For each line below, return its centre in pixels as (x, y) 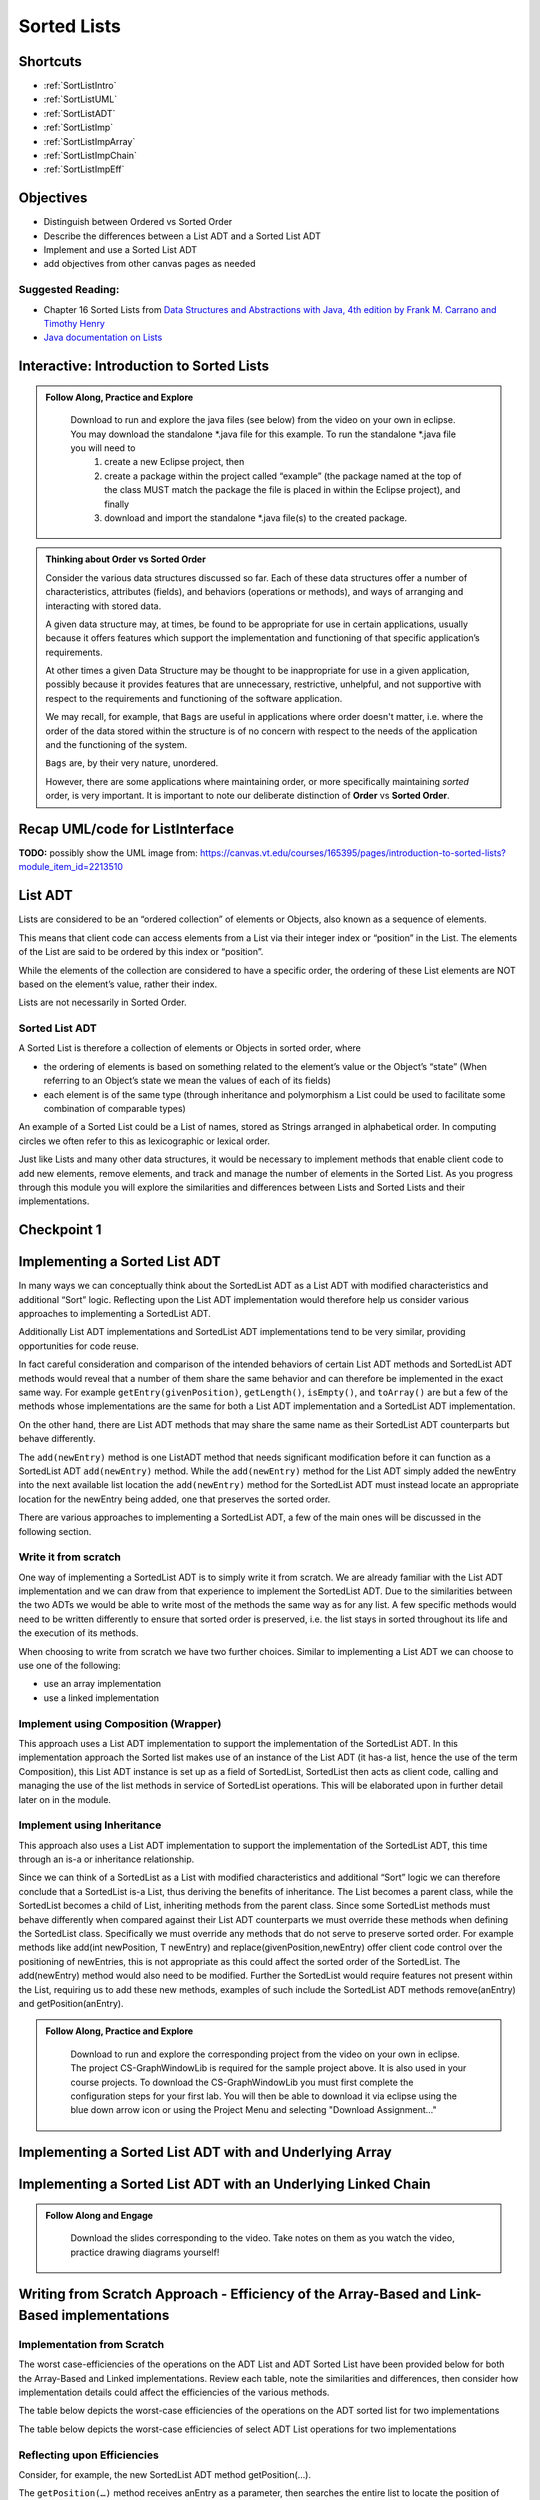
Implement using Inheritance (90, 1825)
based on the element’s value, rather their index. (118, 984)
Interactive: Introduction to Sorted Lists (144, 366)
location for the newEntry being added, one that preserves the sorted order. (174, 1499)
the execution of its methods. (78, 1633)
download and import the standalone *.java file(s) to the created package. (256, 517)
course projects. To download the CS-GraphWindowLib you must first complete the (242, 2082)
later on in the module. (65, 1799)
